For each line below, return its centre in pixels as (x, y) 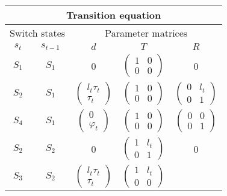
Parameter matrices (146, 33)
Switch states (38, 33)
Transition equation (114, 15)
